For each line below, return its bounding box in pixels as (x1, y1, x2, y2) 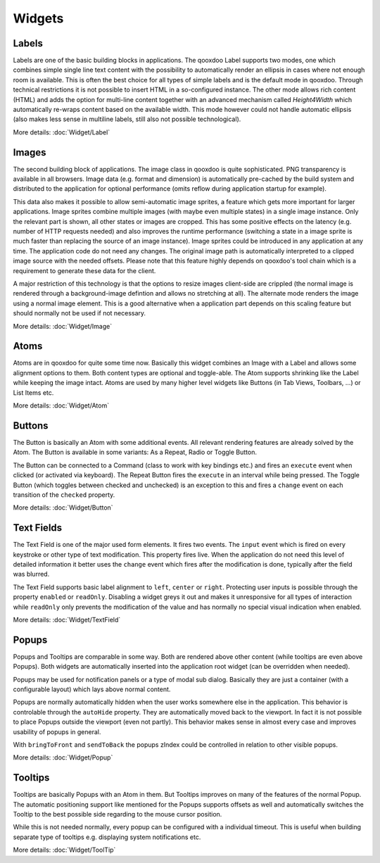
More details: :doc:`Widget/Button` (13, 503, 113, 512)
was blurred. (13, 570, 50, 579)
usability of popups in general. (13, 727, 101, 736)
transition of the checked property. (13, 490, 115, 499)
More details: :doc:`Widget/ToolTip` (13, 845, 116, 855)
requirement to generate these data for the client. (13, 266, 156, 275)
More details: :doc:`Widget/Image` (13, 322, 113, 330)
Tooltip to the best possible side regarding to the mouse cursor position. (13, 810, 222, 819)
